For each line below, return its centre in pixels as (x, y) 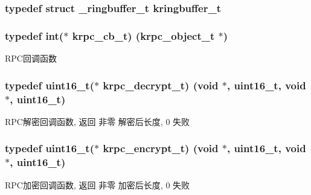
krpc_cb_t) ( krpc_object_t (143, 35)
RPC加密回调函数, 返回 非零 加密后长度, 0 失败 (98, 184)
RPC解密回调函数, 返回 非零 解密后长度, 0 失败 (98, 121)
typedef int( (34, 35)
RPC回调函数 (31, 58)
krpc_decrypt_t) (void (161, 85)
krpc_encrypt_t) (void (161, 148)
